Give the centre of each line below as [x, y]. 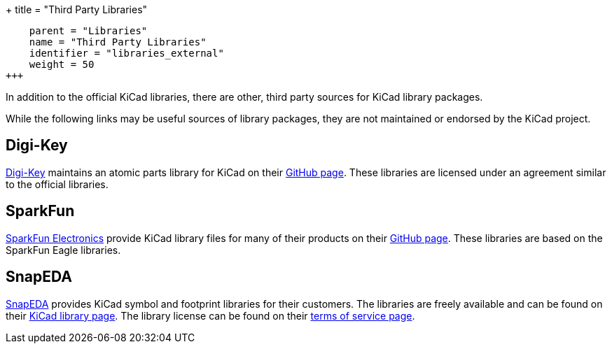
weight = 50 [62, 64]
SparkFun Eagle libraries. [63, 250]
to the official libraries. [57, 184]
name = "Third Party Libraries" [118, 42]
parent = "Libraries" [88, 31]
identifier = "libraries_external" [126, 53]
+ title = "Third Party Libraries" [77, 9]
